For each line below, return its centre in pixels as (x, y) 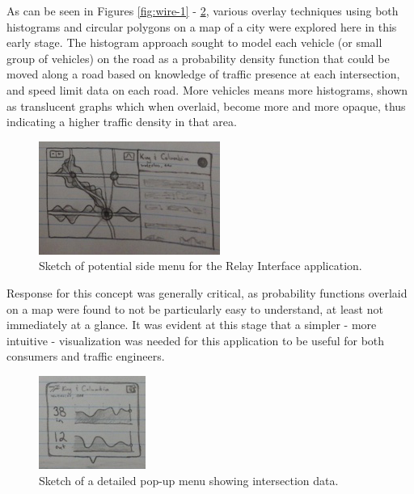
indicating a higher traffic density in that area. (122, 122)
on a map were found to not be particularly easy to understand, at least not (195, 308)
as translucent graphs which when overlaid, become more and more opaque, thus (206, 106)
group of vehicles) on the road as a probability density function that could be (198, 58)
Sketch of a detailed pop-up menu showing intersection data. (189, 480)
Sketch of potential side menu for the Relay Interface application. (201, 266)
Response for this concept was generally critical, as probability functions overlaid (207, 292)
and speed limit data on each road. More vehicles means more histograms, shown (207, 89)
